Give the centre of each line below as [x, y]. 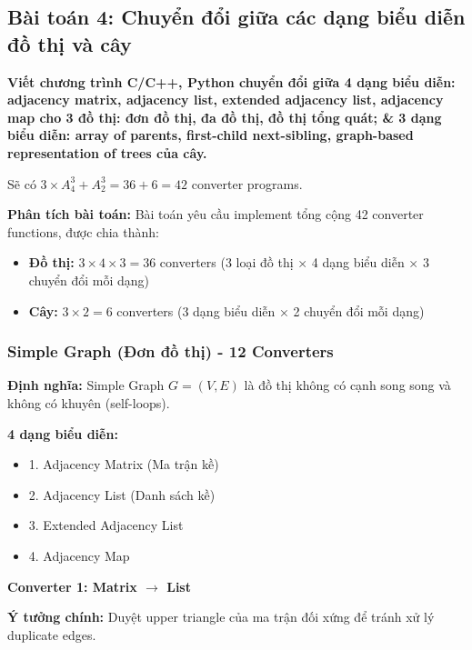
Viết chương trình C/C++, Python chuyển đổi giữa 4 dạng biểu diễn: [231, 81]
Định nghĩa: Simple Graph [86, 385]
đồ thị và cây [70, 43]
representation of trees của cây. [107, 152]
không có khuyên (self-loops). [89, 402]
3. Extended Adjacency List [106, 525]
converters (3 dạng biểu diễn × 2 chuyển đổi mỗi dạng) [271, 310]
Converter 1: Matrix [72, 586]
